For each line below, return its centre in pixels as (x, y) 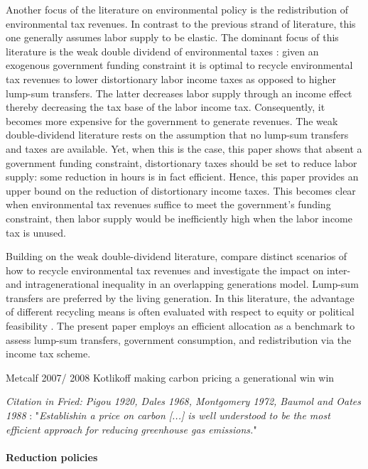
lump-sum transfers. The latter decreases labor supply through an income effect (179, 93)
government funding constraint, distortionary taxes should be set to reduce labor (182, 162)
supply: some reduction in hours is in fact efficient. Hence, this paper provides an (182, 177)
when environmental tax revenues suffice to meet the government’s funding (168, 204)
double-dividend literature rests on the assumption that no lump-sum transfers (177, 135)
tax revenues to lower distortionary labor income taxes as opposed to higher (171, 79)
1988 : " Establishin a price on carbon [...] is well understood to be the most (168, 415)
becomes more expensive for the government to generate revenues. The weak (172, 120)
